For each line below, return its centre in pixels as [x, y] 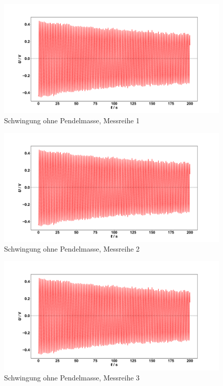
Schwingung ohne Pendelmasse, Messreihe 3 [72, 377]
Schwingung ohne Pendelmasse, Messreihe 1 [72, 120]
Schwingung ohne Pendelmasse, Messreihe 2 [72, 249]
